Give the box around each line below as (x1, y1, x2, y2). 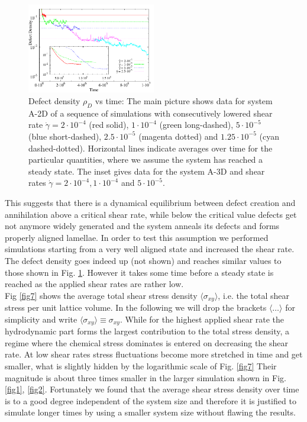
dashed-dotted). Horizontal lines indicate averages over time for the (28, 141, 273, 154)
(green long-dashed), (159, 118, 234, 131)
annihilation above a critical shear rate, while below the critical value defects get (5, 208, 297, 220)
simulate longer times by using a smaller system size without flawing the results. (5, 406, 296, 418)
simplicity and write (5, 313, 77, 325)
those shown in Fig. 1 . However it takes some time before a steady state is (5, 266, 274, 278)
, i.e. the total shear (218, 289, 289, 301)
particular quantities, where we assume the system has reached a (28, 153, 263, 166)
